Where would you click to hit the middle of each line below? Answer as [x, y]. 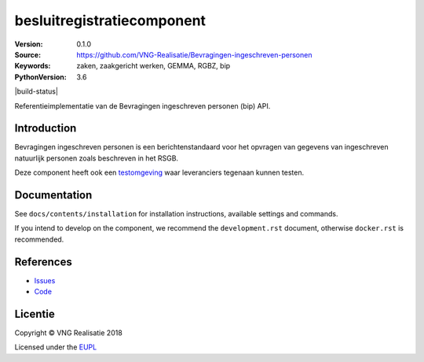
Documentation [53, 195]
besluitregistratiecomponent [110, 20]
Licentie [35, 314]
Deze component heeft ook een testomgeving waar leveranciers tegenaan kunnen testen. [159, 172]
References [43, 262]
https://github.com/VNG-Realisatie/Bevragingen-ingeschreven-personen [194, 54]
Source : [28, 54]
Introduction [46, 129]
